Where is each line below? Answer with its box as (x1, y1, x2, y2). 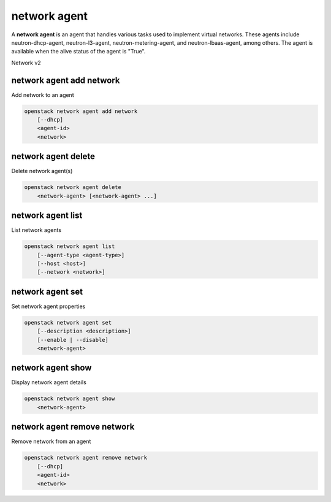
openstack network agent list (24, 243, 115, 250)
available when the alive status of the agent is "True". (11, 48, 146, 55)
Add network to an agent (11, 91, 74, 98)
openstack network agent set (24, 319, 112, 326)
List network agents (11, 226, 61, 234)
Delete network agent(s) (11, 168, 73, 175)
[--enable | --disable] (37, 336, 108, 343)
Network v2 (11, 59, 41, 66)
